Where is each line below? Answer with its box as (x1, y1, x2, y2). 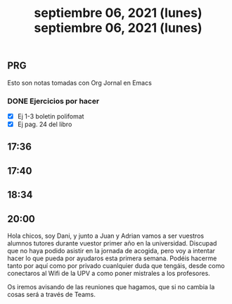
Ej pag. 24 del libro (17, 120, 72, 128)
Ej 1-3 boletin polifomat (17, 111, 84, 121)
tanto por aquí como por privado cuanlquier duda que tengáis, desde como (7, 262, 225, 270)
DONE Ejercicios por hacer (7, 96, 100, 106)
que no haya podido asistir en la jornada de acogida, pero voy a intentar (7, 247, 216, 255)
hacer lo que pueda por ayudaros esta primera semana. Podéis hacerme (7, 254, 217, 262)
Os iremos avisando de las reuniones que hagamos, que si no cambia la (7, 283, 215, 291)
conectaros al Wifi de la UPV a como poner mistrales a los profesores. (7, 269, 211, 278)
